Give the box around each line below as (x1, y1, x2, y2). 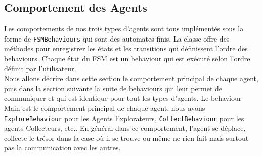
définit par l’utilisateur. (4, 63, 76, 73)
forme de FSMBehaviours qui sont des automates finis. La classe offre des (4, 33, 230, 44)
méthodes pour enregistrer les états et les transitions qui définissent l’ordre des (4, 43, 248, 54)
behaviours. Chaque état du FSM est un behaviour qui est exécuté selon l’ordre (4, 53, 250, 64)
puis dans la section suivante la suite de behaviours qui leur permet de (4, 83, 223, 93)
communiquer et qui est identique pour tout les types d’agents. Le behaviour (4, 93, 242, 103)
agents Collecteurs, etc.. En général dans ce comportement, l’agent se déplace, (4, 123, 246, 133)
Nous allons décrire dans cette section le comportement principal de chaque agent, (4, 73, 258, 84)
